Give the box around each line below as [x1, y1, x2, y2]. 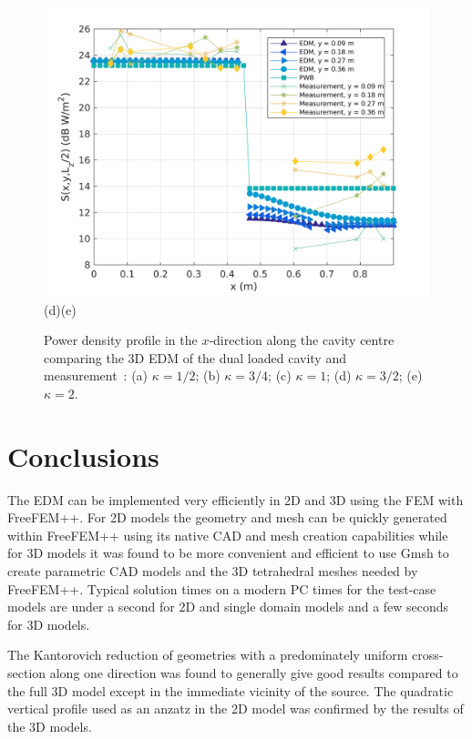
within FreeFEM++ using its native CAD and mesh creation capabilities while [7, 525, 448, 544]
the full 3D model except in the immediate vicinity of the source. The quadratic [7, 681, 454, 700]
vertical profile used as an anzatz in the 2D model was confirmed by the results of [7, 699, 464, 718]
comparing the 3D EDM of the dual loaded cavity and [44, 348, 346, 367]
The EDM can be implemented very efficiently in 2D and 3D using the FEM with [7, 490, 464, 509]
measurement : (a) [44, 366, 149, 385]
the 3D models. [7, 716, 92, 735]
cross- [412, 645, 444, 664]
